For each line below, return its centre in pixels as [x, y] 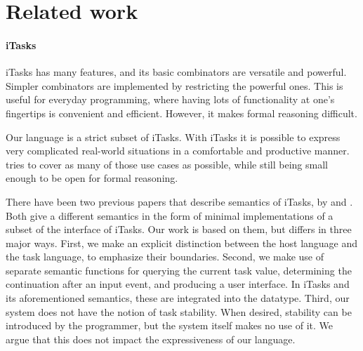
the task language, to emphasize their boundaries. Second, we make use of [165, 257]
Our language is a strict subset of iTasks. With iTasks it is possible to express [173, 137]
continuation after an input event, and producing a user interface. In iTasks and [178, 284]
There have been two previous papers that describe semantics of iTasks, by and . [179, 201]
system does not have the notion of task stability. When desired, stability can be [179, 311]
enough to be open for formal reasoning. [92, 178]
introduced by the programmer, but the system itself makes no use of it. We [170, 325]
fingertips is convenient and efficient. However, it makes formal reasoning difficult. [181, 113]
